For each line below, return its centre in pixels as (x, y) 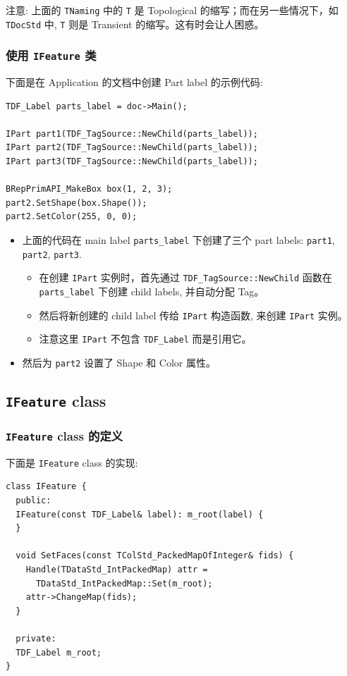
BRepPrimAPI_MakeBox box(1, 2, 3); (89, 189)
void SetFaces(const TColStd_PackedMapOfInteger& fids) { (155, 556)
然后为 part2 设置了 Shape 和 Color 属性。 (119, 362)
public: (34, 501)
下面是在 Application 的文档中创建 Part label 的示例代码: (134, 82)
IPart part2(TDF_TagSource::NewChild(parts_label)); (132, 148)
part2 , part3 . (52, 253)
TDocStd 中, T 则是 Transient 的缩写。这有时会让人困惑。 (135, 24)
